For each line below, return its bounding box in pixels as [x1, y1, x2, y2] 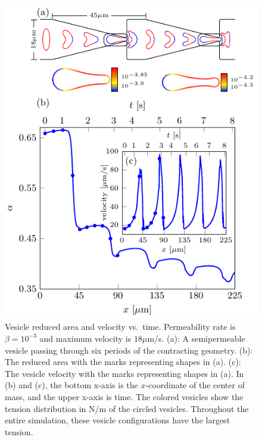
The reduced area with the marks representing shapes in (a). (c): [5, 355, 241, 368]
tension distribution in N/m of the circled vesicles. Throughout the [5, 402, 249, 414]
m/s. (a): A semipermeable [147, 332, 245, 344]
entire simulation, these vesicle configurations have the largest [5, 414, 230, 426]
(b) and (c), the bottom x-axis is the [5, 379, 138, 391]
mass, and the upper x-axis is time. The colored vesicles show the [5, 390, 244, 402]
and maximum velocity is [39, 332, 132, 344]
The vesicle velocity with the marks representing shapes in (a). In [5, 367, 244, 379]
